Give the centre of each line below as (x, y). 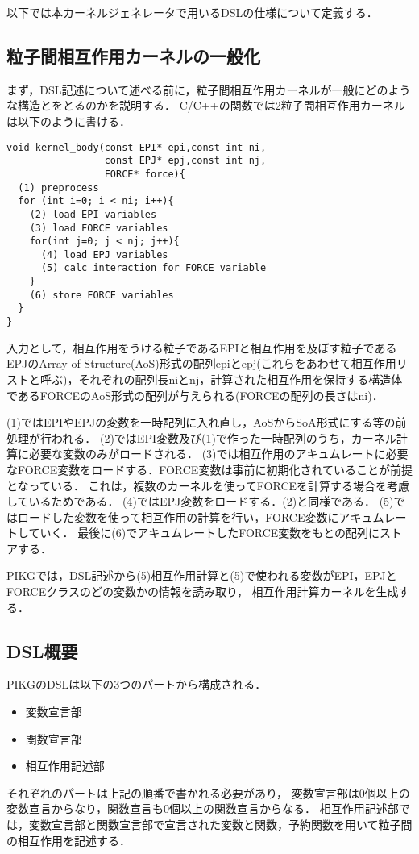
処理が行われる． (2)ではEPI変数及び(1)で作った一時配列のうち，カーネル (201, 437)
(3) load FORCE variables (99, 228)
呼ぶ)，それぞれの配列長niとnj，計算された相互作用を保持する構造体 (221, 379)
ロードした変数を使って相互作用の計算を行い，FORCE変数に (178, 517)
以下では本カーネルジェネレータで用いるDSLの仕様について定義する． (192, 12)
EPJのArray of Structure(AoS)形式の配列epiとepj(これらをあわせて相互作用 (201, 363)
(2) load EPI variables (93, 214)
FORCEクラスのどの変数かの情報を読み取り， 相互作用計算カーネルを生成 (203, 592)
